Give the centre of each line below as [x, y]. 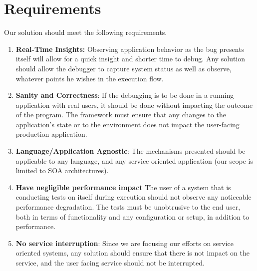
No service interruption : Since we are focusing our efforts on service [125, 243]
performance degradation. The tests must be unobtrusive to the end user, [128, 207]
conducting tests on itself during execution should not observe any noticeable [133, 197]
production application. [51, 134]
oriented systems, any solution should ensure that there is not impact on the [132, 253]
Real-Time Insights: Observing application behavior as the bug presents [130, 49]
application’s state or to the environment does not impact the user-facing [128, 124]
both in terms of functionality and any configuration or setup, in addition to [132, 216]
